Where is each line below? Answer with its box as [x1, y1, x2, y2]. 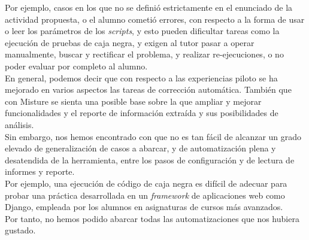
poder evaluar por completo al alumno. [5, 59, 148, 72]
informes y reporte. [5, 165, 75, 178]
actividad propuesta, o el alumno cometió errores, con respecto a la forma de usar [5, 13, 305, 25]
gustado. [5, 224, 36, 236]
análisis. [5, 118, 34, 130]
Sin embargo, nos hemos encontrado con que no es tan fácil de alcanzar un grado [5, 130, 302, 142]
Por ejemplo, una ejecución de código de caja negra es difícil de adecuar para [5, 177, 287, 189]
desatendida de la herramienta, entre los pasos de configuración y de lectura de [5, 153, 295, 166]
